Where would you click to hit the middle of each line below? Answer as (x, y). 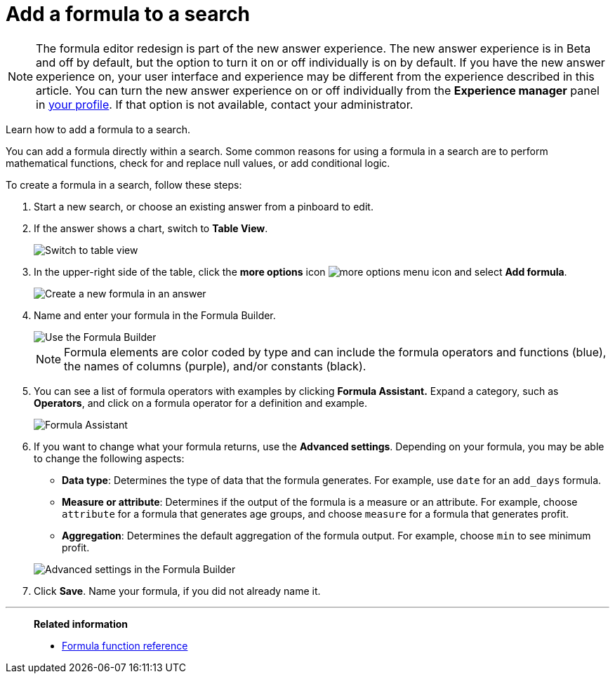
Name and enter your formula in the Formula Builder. (155, 315)
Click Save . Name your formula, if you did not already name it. (177, 591)
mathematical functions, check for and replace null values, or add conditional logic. (198, 163)
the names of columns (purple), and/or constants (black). (215, 366)
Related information (81, 624)
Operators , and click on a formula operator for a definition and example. (200, 403)
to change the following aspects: (109, 458)
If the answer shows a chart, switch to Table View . (151, 228)
